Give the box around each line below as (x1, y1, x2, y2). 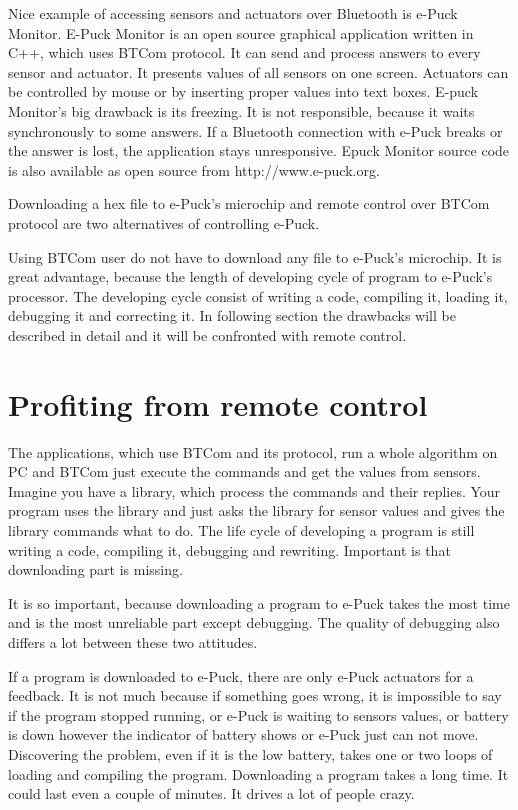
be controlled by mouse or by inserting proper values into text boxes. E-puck (8, 81, 479, 102)
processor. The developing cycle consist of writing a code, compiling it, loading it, (8, 285, 508, 306)
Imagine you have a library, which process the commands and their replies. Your (8, 480, 501, 501)
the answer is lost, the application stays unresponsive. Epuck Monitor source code (8, 140, 510, 161)
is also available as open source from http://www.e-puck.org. (8, 159, 380, 180)
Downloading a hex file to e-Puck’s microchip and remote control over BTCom (8, 193, 490, 214)
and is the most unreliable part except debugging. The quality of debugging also (8, 612, 500, 633)
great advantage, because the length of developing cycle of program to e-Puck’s (8, 266, 493, 287)
